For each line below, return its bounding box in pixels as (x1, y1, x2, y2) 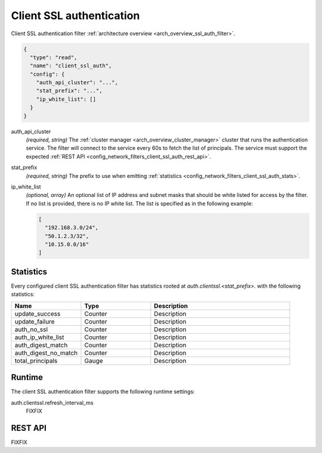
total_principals (14, 356, 58, 365)
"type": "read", (30, 54, 78, 61)
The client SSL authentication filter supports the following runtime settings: (11, 388, 195, 395)
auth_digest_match (14, 341, 68, 349)
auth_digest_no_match (14, 349, 78, 357)
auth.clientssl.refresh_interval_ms (11, 399, 94, 406)
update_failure (14, 317, 55, 325)
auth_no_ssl (14, 325, 48, 334)
